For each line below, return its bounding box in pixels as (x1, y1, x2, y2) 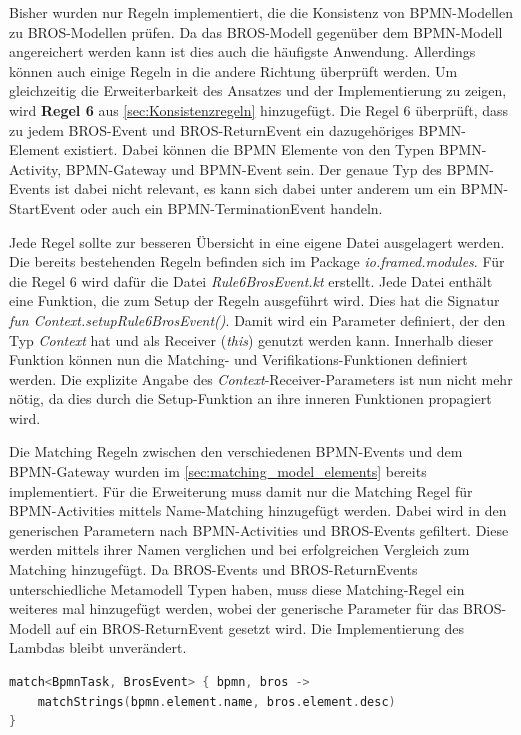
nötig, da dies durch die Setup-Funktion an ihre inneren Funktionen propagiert (9, 388, 492, 409)
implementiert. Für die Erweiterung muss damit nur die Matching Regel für (9, 480, 473, 501)
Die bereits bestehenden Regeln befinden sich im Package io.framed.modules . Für (9, 251, 505, 272)
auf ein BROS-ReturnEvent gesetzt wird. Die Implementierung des (55, 617, 465, 638)
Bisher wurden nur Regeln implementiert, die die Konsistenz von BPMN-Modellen (9, 2, 513, 22)
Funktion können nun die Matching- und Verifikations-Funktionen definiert (9, 349, 468, 370)
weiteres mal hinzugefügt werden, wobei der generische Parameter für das (9, 598, 459, 619)
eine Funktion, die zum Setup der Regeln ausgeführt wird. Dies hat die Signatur (9, 290, 500, 311)
